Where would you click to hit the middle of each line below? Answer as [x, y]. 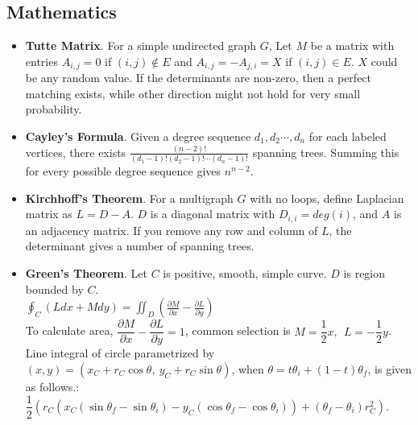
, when [248, 368]
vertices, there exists [76, 152]
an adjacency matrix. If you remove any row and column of [172, 230]
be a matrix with [352, 45]
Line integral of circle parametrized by [120, 353]
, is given [390, 368]
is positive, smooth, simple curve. [245, 273]
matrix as [49, 214]
